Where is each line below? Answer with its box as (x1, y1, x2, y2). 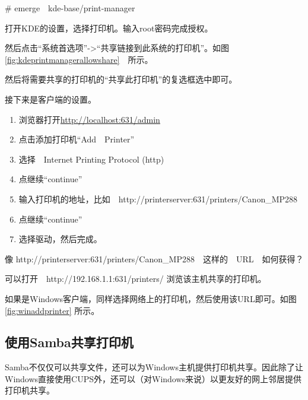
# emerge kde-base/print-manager (5, 2, 135, 14)
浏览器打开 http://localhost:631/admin (18, 113, 160, 125)
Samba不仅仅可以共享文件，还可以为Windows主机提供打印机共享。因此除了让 (5, 361, 303, 373)
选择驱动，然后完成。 (18, 233, 102, 245)
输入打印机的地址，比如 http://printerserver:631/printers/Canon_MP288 (18, 192, 298, 205)
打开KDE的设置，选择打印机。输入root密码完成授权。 (5, 21, 213, 34)
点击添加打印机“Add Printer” (18, 133, 135, 145)
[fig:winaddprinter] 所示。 (5, 304, 100, 316)
